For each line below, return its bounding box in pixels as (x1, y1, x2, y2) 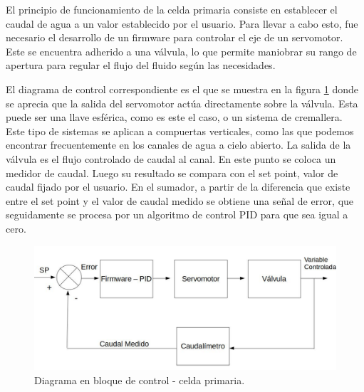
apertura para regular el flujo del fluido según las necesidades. (6, 58, 276, 73)
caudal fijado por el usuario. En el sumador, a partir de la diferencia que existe (6, 179, 350, 194)
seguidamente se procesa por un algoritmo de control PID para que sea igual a (6, 207, 348, 222)
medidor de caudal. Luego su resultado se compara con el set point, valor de (6, 165, 338, 180)
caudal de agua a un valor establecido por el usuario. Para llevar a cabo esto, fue (6, 16, 358, 31)
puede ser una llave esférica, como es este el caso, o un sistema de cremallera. (6, 110, 343, 125)
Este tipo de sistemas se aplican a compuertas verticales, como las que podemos (6, 123, 354, 138)
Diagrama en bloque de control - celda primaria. (34, 372, 245, 387)
